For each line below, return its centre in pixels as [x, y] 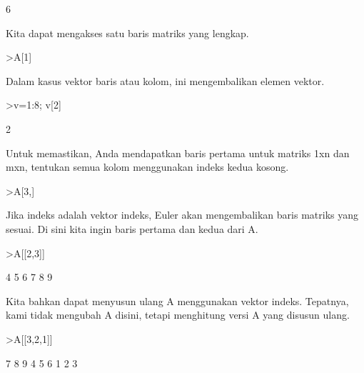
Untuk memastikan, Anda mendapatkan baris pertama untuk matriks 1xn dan [178, 153]
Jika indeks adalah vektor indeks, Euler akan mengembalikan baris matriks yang [182, 215]
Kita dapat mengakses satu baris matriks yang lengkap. [127, 33]
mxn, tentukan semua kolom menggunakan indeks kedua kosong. [147, 167]
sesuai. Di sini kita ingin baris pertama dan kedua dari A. [132, 228]
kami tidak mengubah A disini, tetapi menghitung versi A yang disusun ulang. [178, 315]
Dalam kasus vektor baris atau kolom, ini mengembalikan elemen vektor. [165, 80]
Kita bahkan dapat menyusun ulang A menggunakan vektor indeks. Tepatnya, [177, 300]
